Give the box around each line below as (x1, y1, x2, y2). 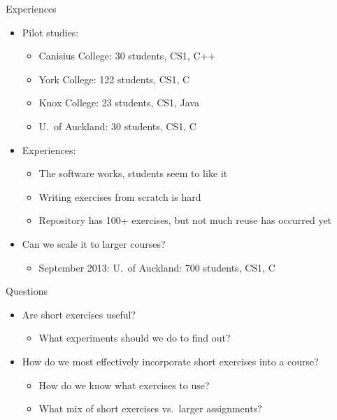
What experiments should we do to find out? (38, 330, 231, 345)
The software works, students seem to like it (38, 166, 228, 181)
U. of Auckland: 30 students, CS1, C (38, 118, 196, 133)
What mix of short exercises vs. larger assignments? (38, 401, 262, 416)
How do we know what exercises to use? (38, 377, 210, 392)
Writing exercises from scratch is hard (38, 189, 201, 204)
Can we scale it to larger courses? (22, 236, 166, 251)
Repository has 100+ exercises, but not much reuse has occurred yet (38, 213, 332, 227)
